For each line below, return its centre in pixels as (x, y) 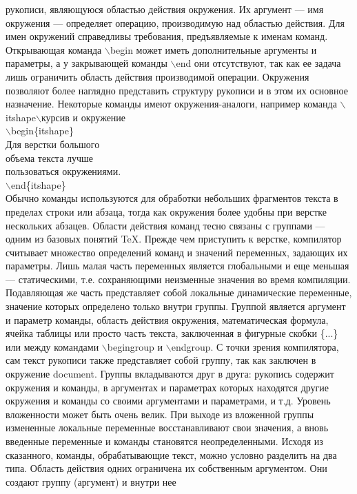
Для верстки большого (53, 144)
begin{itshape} (42, 131)
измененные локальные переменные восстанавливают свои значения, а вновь (167, 428)
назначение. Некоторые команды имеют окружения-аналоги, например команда (171, 104)
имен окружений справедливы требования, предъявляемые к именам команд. (167, 36)
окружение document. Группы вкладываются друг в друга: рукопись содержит (170, 374)
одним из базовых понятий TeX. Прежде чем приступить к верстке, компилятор (174, 239)
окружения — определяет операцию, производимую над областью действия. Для (175, 22)
